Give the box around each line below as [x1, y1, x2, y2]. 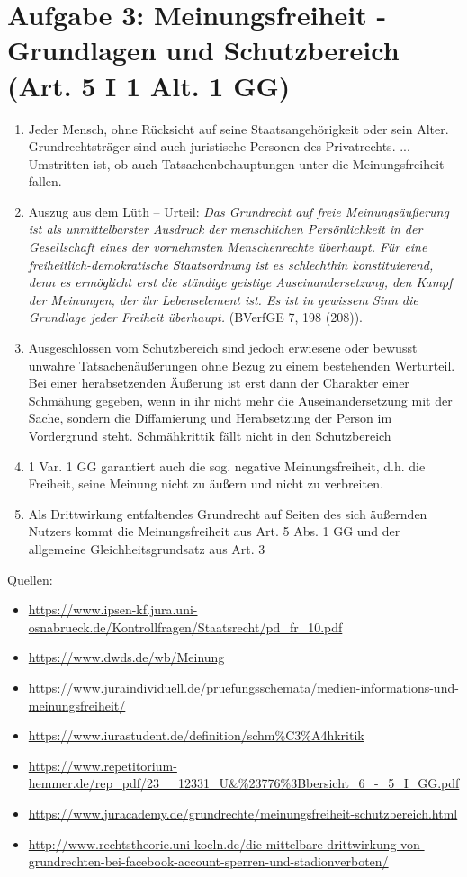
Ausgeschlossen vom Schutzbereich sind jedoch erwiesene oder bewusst [28, 338, 418, 357]
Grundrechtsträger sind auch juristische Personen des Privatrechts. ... [28, 137, 410, 156]
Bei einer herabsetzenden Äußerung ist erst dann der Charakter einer [28, 373, 409, 392]
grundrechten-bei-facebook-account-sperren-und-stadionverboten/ [28, 852, 389, 871]
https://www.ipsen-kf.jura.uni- [28, 600, 198, 619]
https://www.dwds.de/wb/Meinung [28, 648, 225, 667]
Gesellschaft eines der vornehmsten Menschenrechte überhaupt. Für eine [28, 237, 427, 256]
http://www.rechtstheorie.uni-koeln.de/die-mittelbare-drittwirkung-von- [28, 834, 425, 853]
